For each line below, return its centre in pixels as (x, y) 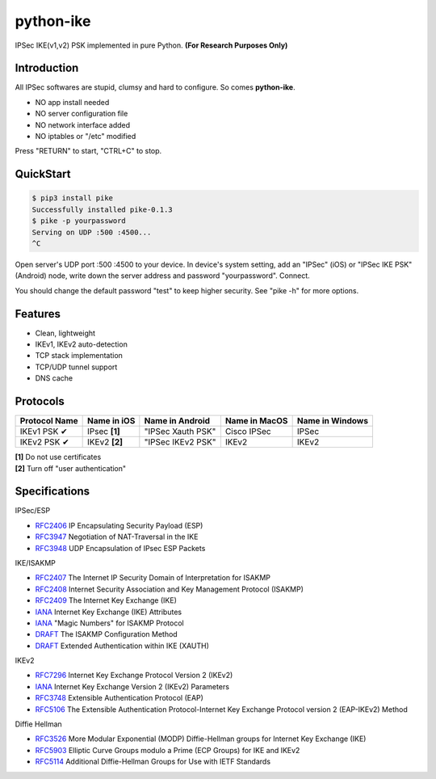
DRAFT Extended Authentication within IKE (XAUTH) (122, 646)
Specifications (52, 492)
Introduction (47, 68)
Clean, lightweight (65, 333)
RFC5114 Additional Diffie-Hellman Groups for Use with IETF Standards (153, 762)
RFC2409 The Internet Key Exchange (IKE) (106, 600)
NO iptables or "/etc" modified (86, 137)
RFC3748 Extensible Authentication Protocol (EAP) (119, 698)
